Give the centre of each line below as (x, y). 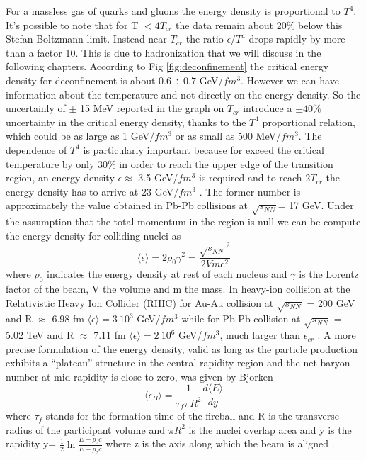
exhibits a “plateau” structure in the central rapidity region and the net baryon (178, 363)
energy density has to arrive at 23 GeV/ (92, 191)
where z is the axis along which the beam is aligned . (220, 443)
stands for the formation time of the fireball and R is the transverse (193, 416)
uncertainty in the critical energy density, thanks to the (126, 122)
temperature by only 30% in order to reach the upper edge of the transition (170, 163)
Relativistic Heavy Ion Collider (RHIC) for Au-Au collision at (140, 302)
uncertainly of (36, 108)
